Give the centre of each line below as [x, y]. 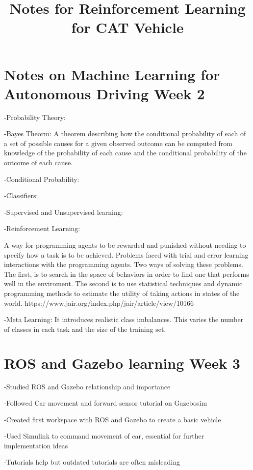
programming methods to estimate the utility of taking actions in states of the [122, 293]
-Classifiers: [21, 195]
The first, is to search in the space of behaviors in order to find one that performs [126, 274]
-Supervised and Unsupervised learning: [63, 212]
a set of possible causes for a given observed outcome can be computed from [118, 143]
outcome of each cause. [38, 162]
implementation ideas [36, 445]
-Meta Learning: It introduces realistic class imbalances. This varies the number [124, 319]
